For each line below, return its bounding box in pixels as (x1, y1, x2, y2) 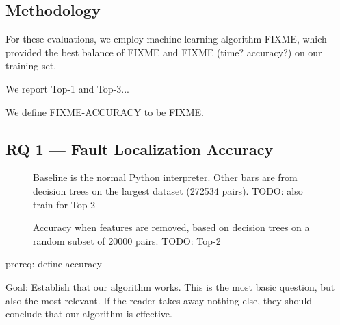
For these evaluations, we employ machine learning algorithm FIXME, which (5, 32, 327, 46)
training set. (5, 58, 57, 73)
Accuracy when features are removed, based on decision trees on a (33, 220, 310, 234)
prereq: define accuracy (5, 256, 102, 271)
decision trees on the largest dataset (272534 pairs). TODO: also (33, 183, 303, 197)
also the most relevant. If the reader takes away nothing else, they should (5, 293, 313, 307)
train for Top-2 (33, 197, 96, 211)
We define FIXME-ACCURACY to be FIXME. (5, 104, 204, 119)
